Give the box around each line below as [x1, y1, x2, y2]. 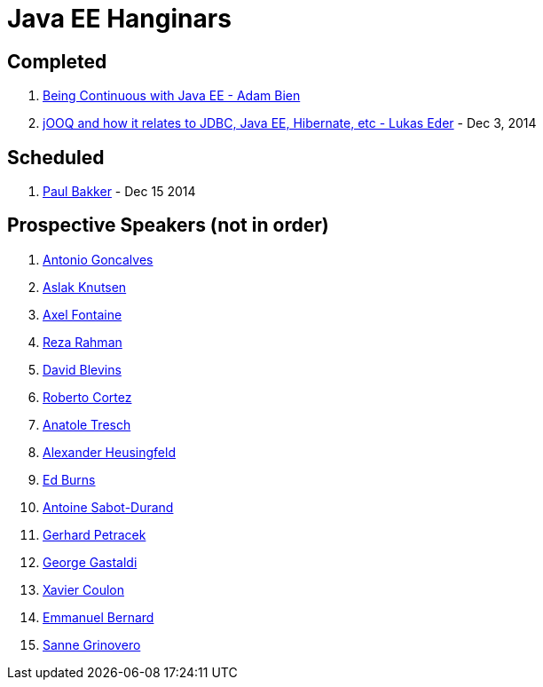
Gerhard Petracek [43, 526, 146, 542]
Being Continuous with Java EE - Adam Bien [43, 88, 301, 104]
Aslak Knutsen [43, 279, 127, 295]
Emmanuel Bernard [43, 609, 154, 625]
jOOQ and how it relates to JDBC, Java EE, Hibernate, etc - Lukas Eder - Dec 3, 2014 [43, 115, 537, 131]
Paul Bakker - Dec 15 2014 [43, 184, 196, 200]
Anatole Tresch [43, 416, 131, 432]
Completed [7, 50, 107, 73]
